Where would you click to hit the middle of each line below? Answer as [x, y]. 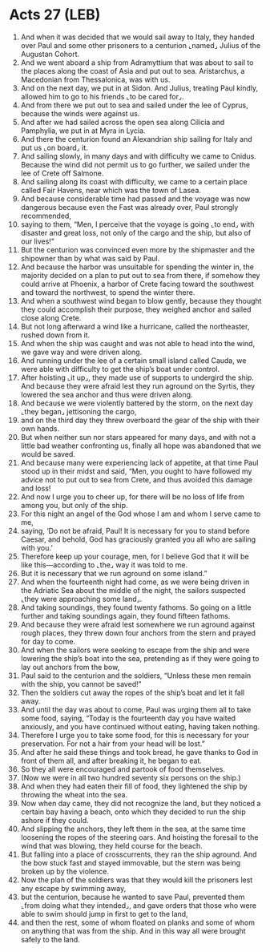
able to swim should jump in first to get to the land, [104, 914]
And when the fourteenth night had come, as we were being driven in [135, 582]
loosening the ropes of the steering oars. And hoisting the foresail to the [139, 837]
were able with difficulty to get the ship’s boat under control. [120, 369]
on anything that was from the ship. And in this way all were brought [133, 930]
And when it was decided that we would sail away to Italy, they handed [137, 37]
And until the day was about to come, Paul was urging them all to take [136, 709]
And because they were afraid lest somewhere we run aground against [138, 624]
